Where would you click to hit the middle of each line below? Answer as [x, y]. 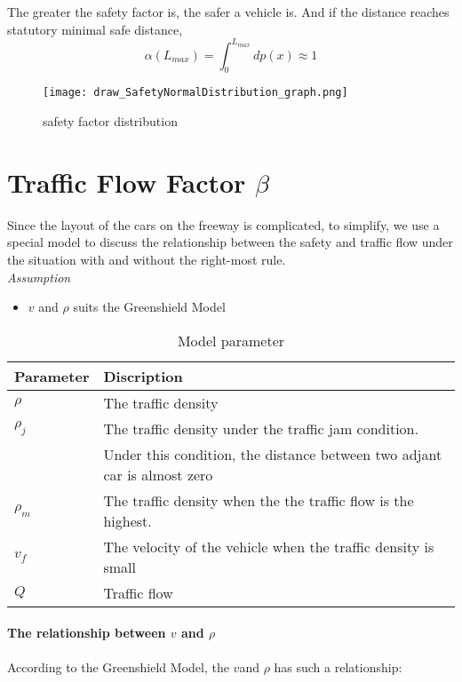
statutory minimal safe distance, [95, 29]
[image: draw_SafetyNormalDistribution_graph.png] [195, 93]
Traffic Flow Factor [127, 182]
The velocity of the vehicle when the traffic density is [269, 546]
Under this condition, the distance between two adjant [273, 454]
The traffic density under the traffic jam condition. [261, 428]
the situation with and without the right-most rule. [147, 260]
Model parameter [231, 340]
